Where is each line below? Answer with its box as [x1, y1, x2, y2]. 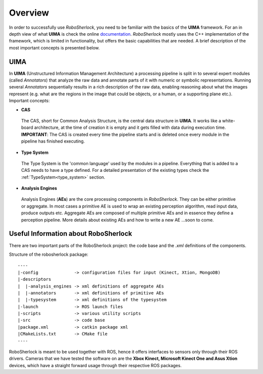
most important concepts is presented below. [9, 44, 100, 51]
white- [222, 118, 236, 124]
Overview [9, 7, 49, 18]
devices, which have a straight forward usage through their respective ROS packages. [9, 362, 182, 368]
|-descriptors [18, 276, 51, 282]
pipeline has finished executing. [21, 138, 85, 144]
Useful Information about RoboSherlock [9, 229, 132, 238]
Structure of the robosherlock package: [9, 251, 89, 257]
